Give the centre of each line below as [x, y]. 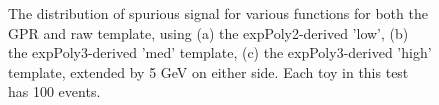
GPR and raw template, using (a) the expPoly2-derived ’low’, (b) [208, 32]
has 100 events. [54, 91]
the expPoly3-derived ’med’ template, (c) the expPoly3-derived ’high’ [220, 52]
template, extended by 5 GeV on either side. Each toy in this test [208, 71]
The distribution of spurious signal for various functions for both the [218, 13]
